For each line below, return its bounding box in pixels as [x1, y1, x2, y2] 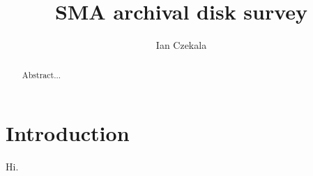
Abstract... [22, 68, 61, 80]
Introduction [6, 119, 130, 147]
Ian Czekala [155, 38, 207, 52]
